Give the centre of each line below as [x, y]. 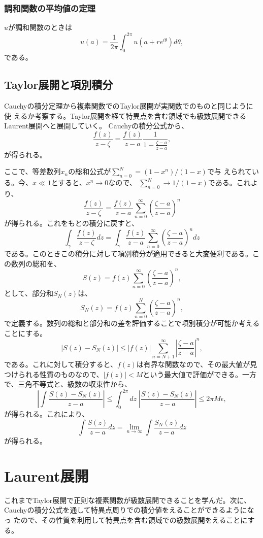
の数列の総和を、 [32, 263]
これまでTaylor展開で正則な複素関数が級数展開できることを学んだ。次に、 [128, 500]
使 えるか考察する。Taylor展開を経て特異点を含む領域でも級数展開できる [125, 115]
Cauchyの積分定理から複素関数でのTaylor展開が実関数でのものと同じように [129, 105]
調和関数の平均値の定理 [50, 8]
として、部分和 [29, 293]
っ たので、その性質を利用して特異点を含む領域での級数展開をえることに [126, 520]
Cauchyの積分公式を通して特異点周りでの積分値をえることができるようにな [129, 510]
